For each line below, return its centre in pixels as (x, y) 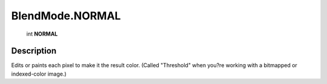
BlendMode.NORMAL (66, 16)
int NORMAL (42, 34)
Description (34, 51)
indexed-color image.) (39, 74)
